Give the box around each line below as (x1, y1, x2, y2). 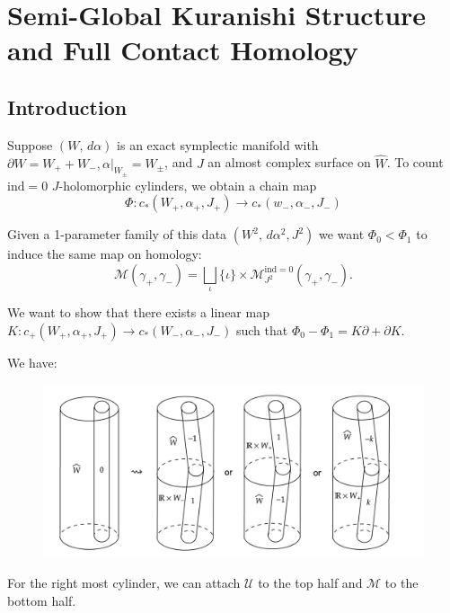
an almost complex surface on (207, 153, 371, 172)
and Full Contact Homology (7, 31, 358, 68)
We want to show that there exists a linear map (7, 303, 269, 322)
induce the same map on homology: (7, 244, 202, 263)
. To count (386, 153, 444, 172)
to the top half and (258, 573, 363, 592)
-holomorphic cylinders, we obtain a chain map (58, 175, 317, 194)
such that (235, 320, 288, 339)
